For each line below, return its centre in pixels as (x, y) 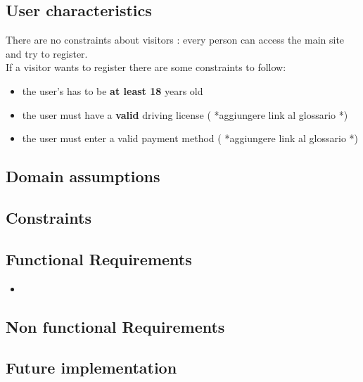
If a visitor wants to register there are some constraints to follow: (146, 67)
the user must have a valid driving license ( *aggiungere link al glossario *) (185, 114)
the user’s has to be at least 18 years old (113, 90)
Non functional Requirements (115, 326)
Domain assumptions (83, 176)
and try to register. (47, 53)
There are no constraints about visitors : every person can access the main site (175, 40)
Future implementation (91, 368)
